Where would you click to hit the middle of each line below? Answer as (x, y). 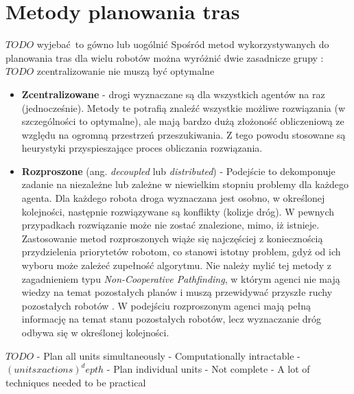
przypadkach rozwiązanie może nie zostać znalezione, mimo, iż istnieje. (170, 225)
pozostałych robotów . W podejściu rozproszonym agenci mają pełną (166, 305)
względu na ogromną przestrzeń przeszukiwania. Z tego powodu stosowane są (184, 134)
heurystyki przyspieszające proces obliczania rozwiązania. (142, 148)
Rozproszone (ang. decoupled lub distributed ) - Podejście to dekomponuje (178, 171)
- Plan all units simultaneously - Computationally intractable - (168, 355)
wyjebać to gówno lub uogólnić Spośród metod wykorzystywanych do (183, 44)
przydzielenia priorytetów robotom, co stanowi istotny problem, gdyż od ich (181, 252)
